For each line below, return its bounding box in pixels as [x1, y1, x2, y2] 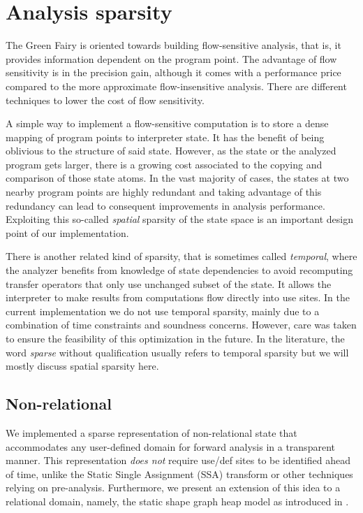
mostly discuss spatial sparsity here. [6, 359, 159, 373]
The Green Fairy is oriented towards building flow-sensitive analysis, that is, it [6, 38, 341, 52]
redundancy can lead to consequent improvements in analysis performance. [6, 198, 325, 212]
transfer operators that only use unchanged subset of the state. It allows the [6, 276, 332, 291]
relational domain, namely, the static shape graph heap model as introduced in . [6, 493, 349, 508]
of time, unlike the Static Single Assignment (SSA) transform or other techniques [6, 466, 353, 481]
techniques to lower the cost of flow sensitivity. [6, 92, 205, 107]
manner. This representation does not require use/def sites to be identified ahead [6, 453, 350, 468]
